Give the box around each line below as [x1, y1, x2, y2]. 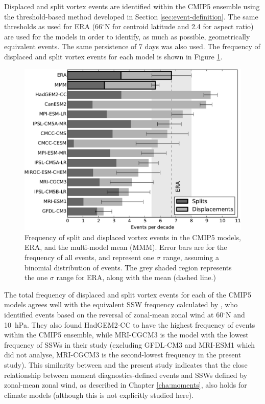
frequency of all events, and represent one [25, 252, 154, 263]
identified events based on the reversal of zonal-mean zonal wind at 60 [4, 309, 224, 320]
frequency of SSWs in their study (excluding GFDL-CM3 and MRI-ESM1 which [4, 339, 255, 350]
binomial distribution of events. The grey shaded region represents [25, 262, 232, 272]
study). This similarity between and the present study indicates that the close [4, 359, 248, 370]
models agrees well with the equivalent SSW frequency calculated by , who [4, 299, 238, 310]
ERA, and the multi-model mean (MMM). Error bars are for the [25, 242, 227, 252]
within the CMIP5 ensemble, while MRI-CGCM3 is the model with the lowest [4, 329, 249, 340]
